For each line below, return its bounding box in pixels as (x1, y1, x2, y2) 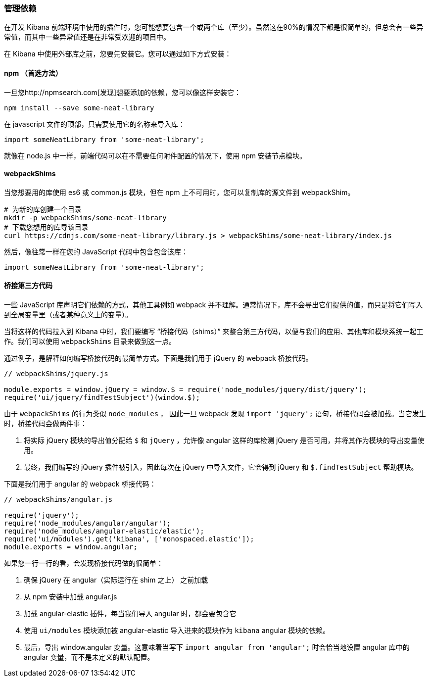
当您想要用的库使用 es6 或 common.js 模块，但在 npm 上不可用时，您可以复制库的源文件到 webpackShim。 (4, 188, 355, 196)
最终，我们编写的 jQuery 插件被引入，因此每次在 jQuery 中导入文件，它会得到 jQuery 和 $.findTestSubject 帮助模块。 (24, 463, 418, 472)
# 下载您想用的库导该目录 (4, 223, 89, 231)
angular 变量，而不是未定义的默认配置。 (24, 653, 154, 662)
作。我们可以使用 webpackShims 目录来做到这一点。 (4, 337, 176, 346)
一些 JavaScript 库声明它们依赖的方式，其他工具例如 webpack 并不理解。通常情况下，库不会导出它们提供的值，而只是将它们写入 (4, 300, 423, 309)
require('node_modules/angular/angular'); (4, 519, 171, 528)
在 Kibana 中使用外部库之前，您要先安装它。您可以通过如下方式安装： (4, 49, 232, 58)
